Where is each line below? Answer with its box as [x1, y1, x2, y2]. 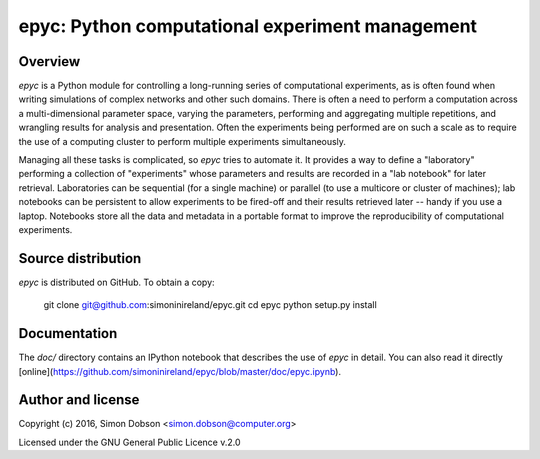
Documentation [18, 325, 118, 342]
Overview [18, 53, 81, 70]
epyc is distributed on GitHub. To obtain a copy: [18, 276, 215, 288]
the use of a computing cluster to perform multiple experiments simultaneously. [18, 135, 347, 147]
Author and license [18, 391, 140, 409]
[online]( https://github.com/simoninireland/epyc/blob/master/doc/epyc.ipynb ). [18, 365, 342, 377]
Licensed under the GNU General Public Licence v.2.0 [18, 436, 241, 448]
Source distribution [18, 250, 142, 267]
